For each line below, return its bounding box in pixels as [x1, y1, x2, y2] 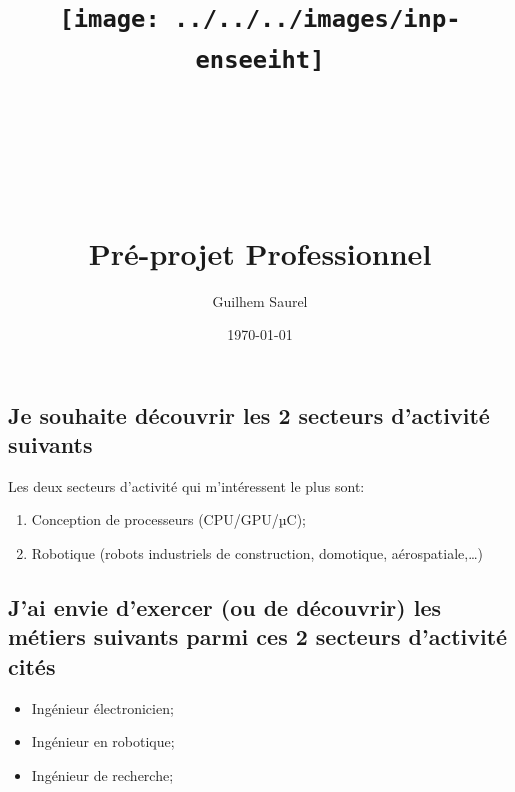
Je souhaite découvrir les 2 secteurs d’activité [8, 399, 490, 430]
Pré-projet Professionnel [88, 232, 432, 273]
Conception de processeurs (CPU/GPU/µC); [31, 509, 306, 530]
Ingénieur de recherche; [31, 764, 174, 785]
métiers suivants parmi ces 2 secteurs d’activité [8, 621, 508, 652]
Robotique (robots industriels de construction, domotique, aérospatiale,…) [31, 543, 483, 564]
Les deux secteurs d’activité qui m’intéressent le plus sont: [8, 475, 365, 496]
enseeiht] [195, 45, 325, 74]
